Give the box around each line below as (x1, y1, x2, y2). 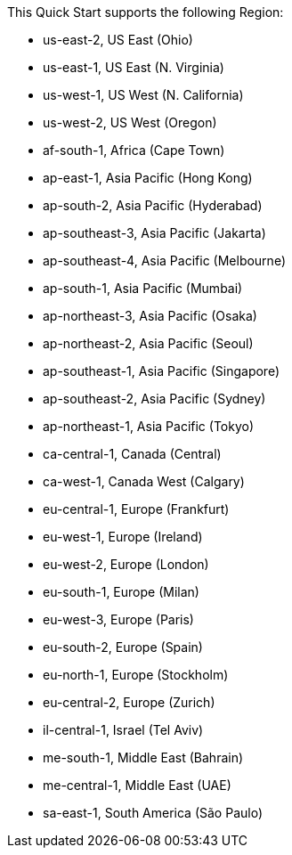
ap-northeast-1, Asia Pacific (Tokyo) (43, 419, 255, 434)
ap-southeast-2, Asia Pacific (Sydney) (43, 391, 266, 406)
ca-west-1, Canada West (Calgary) (43, 474, 245, 489)
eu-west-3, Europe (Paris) (43, 612, 194, 627)
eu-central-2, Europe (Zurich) (43, 695, 215, 710)
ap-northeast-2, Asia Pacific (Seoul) (43, 336, 254, 351)
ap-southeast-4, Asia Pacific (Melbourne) (43, 253, 286, 268)
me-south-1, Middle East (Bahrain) (43, 750, 244, 765)
